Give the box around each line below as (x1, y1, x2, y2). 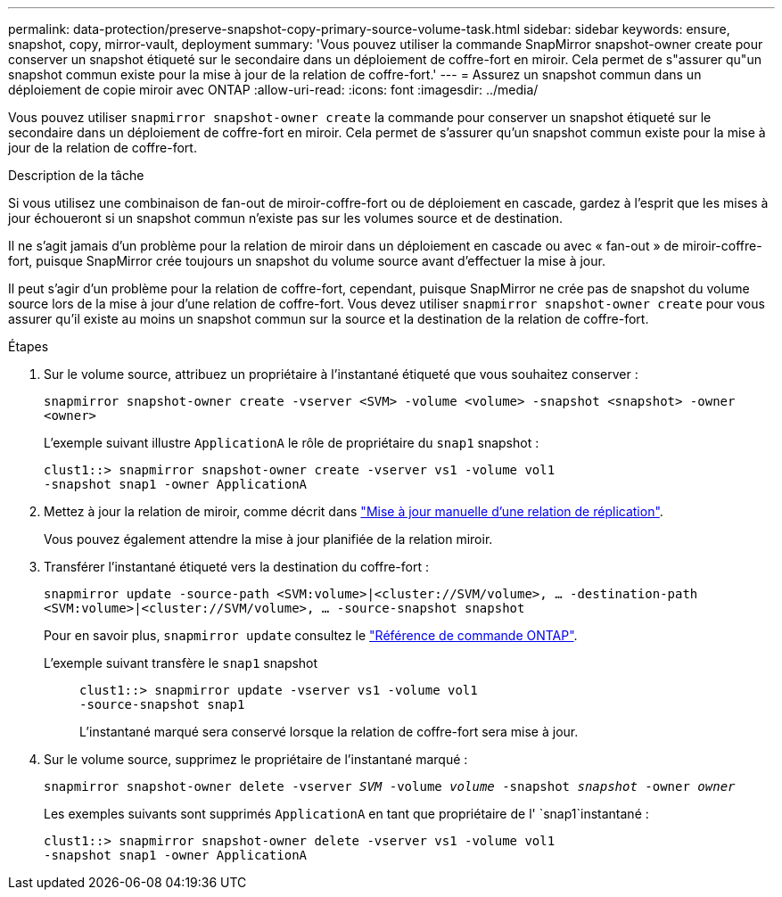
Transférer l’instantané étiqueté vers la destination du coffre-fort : (44, 559, 430, 574)
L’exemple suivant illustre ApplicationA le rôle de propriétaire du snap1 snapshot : (44, 435, 539, 450)
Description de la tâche (8, 168, 144, 183)
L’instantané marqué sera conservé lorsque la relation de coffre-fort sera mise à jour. (79, 724, 579, 739)
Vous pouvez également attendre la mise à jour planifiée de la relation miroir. (44, 531, 493, 547)
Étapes (8, 339, 49, 354)
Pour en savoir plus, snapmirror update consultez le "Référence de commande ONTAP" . (44, 628, 578, 643)
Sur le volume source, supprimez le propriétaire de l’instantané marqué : (44, 752, 468, 767)
